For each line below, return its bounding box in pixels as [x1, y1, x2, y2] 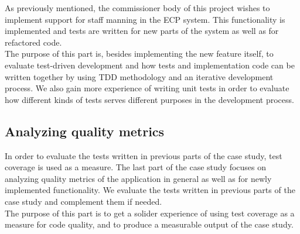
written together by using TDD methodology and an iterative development [5, 70, 274, 82]
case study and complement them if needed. [5, 195, 162, 207]
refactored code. [5, 36, 62, 48]
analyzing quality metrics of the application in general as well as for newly [5, 172, 272, 184]
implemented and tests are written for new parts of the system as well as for [5, 25, 279, 37]
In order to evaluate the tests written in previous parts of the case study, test [5, 149, 282, 161]
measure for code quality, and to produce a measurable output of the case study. [5, 218, 294, 230]
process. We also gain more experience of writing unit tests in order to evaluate [5, 82, 289, 94]
